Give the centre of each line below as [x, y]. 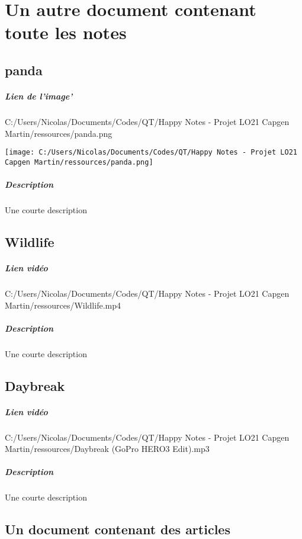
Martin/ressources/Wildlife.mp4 [63, 305]
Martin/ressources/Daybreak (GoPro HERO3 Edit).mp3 [107, 449]
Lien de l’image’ [39, 96]
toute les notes [66, 32]
